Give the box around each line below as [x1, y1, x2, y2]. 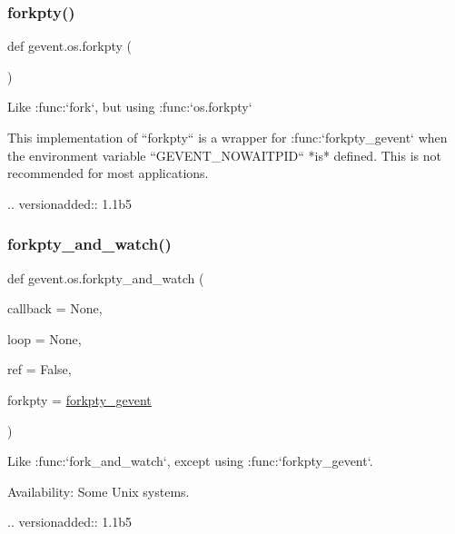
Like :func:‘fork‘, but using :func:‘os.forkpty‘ [7, 97, 252, 116]
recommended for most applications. [7, 163, 209, 183]
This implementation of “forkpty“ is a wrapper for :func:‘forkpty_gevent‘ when [7, 128, 448, 146]
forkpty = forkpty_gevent [7, 390, 152, 409]
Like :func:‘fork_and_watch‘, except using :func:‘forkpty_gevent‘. [7, 451, 373, 470]
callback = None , [7, 299, 103, 318]
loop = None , [7, 329, 82, 348]
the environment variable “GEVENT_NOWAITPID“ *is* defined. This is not [7, 145, 441, 164]
